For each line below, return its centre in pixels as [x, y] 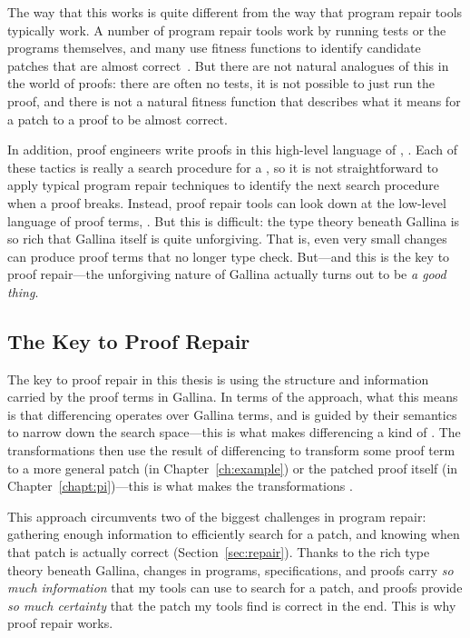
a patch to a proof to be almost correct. [117, 119]
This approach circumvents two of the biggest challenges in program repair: [217, 516]
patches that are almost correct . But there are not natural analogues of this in [228, 65]
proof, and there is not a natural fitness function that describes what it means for [234, 100]
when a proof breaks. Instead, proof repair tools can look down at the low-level [227, 202]
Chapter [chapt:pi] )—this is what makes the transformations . [180, 486]
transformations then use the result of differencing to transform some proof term [231, 450]
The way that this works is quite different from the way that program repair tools [235, 12]
